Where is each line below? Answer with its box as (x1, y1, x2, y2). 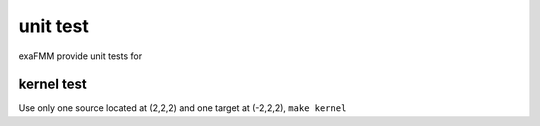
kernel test (18, 76, 87, 93)
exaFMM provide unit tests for (18, 50, 143, 62)
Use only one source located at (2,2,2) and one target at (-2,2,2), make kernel (18, 102, 347, 114)
